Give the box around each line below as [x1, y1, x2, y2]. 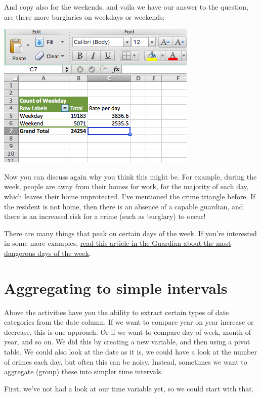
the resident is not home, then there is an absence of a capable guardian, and [4, 201, 243, 211]
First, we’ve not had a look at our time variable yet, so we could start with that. [4, 383, 254, 393]
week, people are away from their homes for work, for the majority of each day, [4, 181, 249, 192]
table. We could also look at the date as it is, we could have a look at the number [4, 346, 257, 357]
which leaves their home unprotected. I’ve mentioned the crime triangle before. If [4, 191, 255, 201]
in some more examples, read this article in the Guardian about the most [4, 238, 231, 248]
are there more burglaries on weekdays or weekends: [4, 11, 165, 22]
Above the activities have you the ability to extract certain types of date [4, 306, 229, 317]
